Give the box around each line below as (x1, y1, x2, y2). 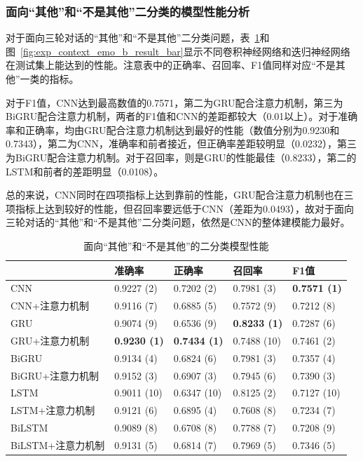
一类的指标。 (20, 72, 79, 86)
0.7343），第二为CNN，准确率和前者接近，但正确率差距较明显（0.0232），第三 (6, 136, 357, 151)
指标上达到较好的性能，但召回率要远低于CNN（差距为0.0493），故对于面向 (15, 201, 354, 215)
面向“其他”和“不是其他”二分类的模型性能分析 (6, 2, 250, 20)
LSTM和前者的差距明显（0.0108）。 (6, 163, 164, 178)
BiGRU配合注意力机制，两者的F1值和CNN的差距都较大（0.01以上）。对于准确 (6, 109, 358, 123)
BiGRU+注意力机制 (11, 368, 100, 382)
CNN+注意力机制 (11, 298, 89, 313)
